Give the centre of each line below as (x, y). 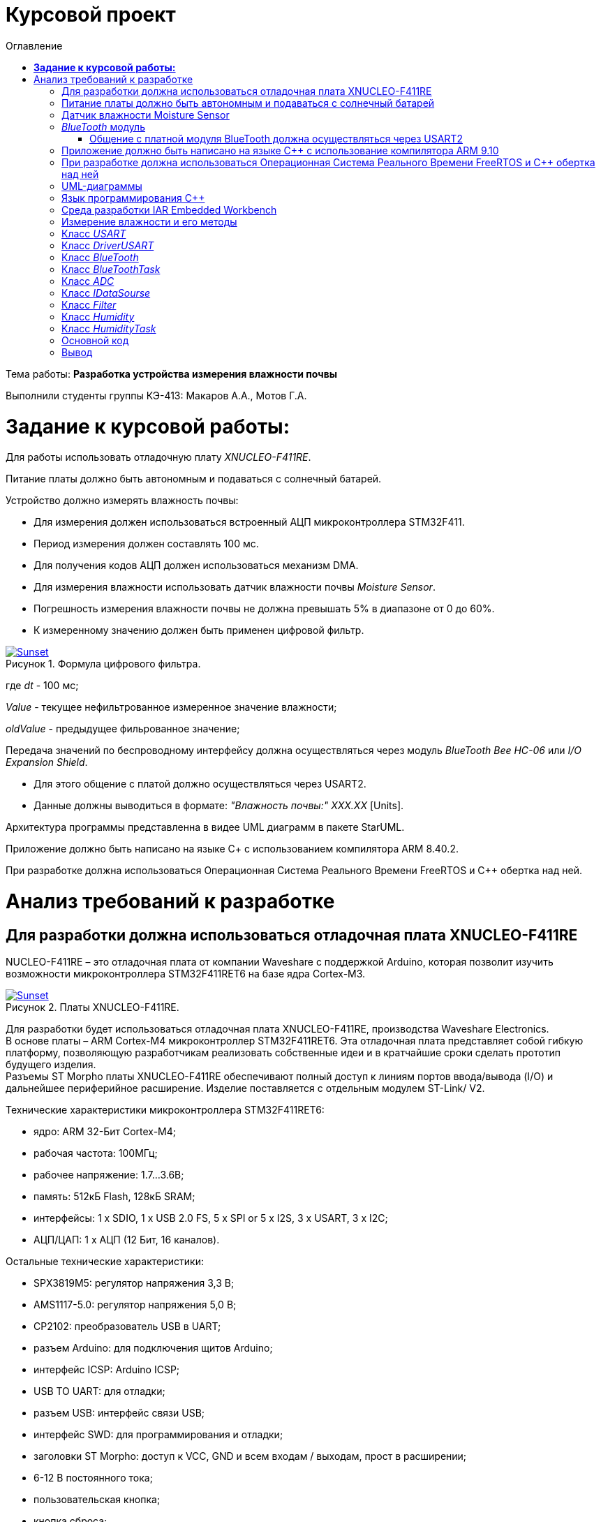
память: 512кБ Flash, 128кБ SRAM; (114, 1197)
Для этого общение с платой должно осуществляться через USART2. (200, 784)
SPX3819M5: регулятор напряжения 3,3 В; (134, 1283)
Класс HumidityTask (109, 328)
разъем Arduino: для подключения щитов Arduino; (153, 1348)
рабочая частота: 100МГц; (96, 1153)
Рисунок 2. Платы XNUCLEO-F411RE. (92, 1007)
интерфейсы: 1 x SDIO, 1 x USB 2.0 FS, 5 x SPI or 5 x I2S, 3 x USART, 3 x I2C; (211, 1218)
